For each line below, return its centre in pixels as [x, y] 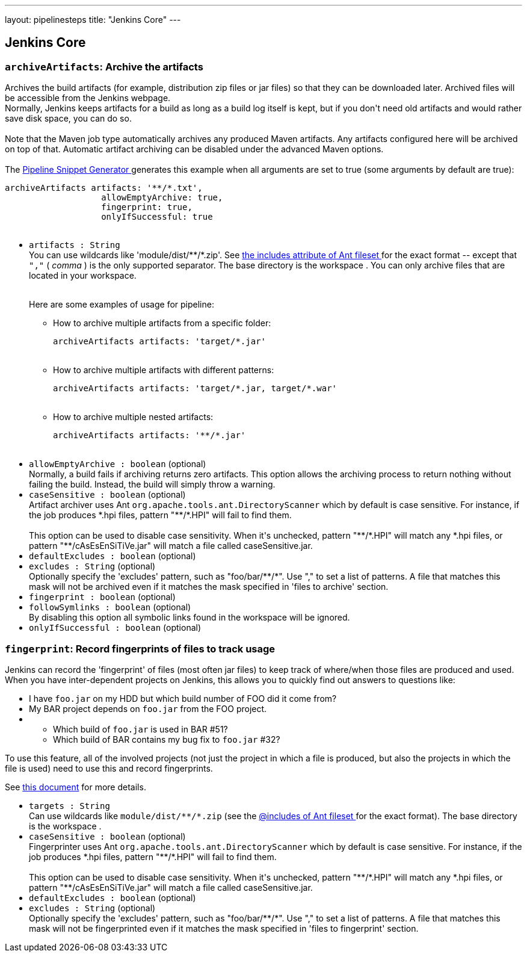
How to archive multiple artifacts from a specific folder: [162, 323]
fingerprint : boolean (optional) [102, 597]
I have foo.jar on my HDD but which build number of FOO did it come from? [183, 698]
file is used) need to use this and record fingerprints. [109, 768]
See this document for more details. [76, 787]
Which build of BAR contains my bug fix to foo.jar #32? [167, 739]
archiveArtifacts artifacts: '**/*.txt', [104, 188]
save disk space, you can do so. [68, 119]
